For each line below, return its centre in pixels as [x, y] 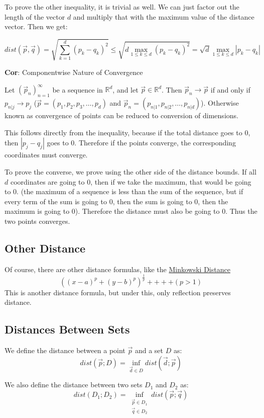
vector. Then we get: [36, 26]
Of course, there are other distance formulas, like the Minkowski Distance [117, 269]
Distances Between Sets [67, 329]
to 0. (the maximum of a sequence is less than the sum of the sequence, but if [124, 191]
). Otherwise [220, 103]
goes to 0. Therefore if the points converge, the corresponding [141, 143]
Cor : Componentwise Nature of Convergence [74, 72]
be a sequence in [78, 89]
